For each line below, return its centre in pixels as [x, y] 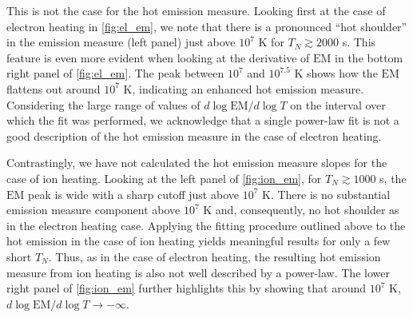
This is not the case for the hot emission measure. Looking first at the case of [196, 10]
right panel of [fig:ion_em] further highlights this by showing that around [187, 288]
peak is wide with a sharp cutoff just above [133, 194]
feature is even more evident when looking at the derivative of [158, 57]
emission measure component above [93, 210]
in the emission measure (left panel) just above [121, 42]
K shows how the [336, 73]
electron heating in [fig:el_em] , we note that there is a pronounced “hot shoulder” [207, 26]
